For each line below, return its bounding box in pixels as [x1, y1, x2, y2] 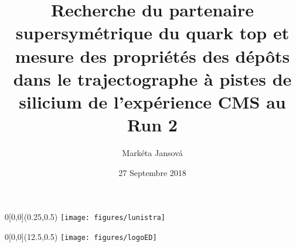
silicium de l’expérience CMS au [19, 89, 286, 113]
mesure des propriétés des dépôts [15, 43, 290, 67]
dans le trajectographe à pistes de [13, 66, 292, 90]
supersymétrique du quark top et [15, 21, 290, 45]
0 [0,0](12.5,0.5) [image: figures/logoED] [5, 230, 157, 242]
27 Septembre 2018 [118, 166, 186, 178]
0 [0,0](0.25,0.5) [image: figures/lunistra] [5, 211, 165, 223]
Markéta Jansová [122, 147, 183, 159]
